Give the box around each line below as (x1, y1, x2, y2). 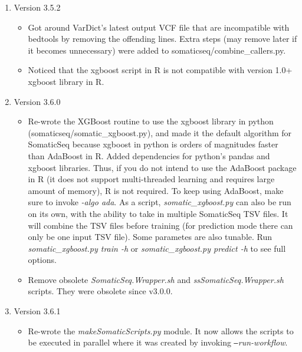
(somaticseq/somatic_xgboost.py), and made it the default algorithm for (28, 126, 292, 139)
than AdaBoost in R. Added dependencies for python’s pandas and (28, 149, 270, 162)
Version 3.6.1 (14, 305, 61, 317)
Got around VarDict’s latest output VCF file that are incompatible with (28, 21, 290, 33)
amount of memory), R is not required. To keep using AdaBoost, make (28, 184, 284, 196)
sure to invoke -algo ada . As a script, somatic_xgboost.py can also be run (28, 196, 291, 208)
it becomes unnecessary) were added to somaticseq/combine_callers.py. (28, 44, 286, 56)
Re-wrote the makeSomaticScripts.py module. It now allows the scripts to (28, 324, 294, 337)
